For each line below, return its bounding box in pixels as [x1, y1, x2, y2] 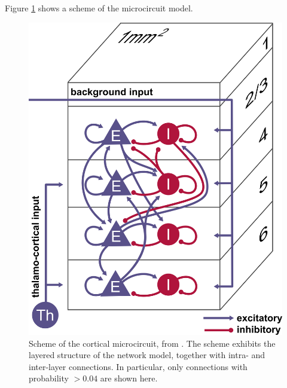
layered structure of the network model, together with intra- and [29, 349, 265, 361]
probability [29, 372, 69, 384]
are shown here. [100, 372, 158, 384]
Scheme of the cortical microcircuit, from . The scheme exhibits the [29, 337, 276, 349]
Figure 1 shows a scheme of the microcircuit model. [5, 2, 193, 14]
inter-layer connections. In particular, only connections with [29, 360, 248, 372]
